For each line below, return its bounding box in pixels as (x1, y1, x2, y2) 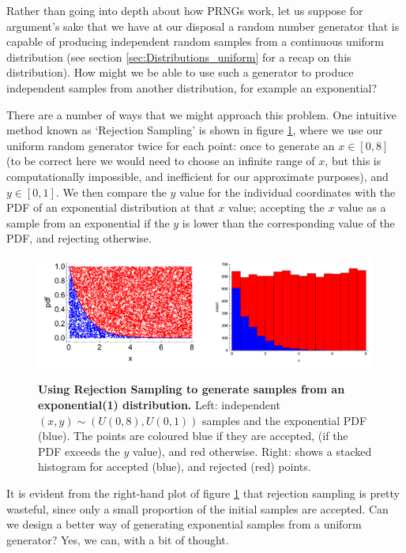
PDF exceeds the (38, 442, 120, 459)
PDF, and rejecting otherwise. (6, 230, 152, 246)
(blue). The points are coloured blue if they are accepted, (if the (38, 427, 348, 444)
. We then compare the (55, 183, 167, 200)
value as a (338, 199, 386, 216)
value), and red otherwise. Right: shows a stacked (132, 442, 372, 459)
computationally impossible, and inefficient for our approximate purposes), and (6, 167, 389, 184)
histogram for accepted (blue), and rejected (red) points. (38, 458, 311, 475)
